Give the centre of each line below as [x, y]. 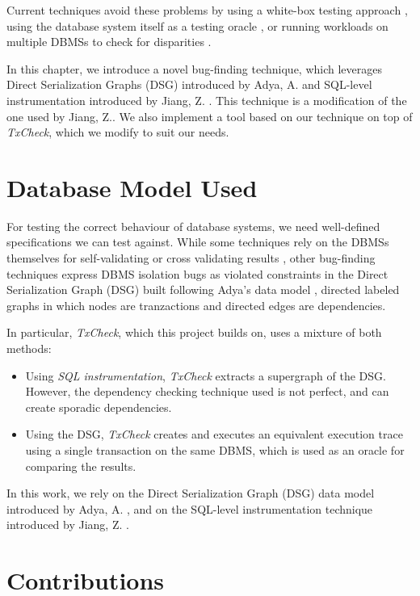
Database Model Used [132, 187]
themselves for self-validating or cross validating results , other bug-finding [191, 258]
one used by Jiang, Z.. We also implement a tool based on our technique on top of [210, 116]
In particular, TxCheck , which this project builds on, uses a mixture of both [194, 332]
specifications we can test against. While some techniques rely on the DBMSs [198, 242]
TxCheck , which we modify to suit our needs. [118, 132]
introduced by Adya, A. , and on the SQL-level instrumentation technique [190, 508]
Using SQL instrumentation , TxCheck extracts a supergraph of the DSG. [206, 375]
